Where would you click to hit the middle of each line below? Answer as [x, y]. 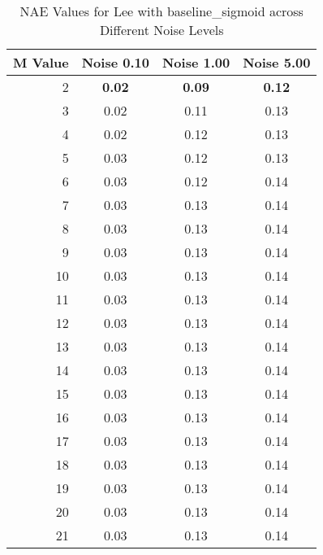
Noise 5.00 [277, 62]
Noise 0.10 [115, 62]
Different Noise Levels [161, 30]
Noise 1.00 [196, 62]
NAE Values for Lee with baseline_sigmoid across [161, 11]
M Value [41, 62]
